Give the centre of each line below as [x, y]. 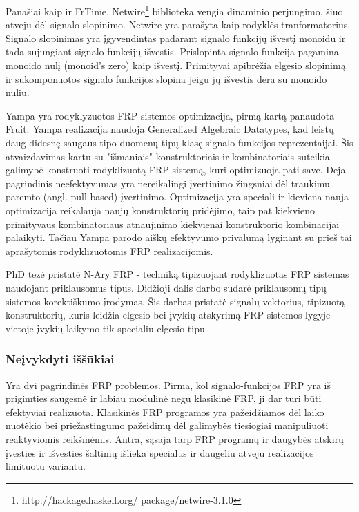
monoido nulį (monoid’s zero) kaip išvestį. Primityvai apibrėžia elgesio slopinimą [176, 65]
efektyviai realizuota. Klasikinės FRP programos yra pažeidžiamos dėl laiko [165, 411]
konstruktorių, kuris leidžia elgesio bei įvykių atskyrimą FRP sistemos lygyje [168, 315]
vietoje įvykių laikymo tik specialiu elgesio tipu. [107, 328]
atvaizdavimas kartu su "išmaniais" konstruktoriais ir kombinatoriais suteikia [168, 156]
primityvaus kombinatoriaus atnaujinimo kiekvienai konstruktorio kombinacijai [173, 224]
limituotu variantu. [46, 466]
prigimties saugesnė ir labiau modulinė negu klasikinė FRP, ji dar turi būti [164, 398]
